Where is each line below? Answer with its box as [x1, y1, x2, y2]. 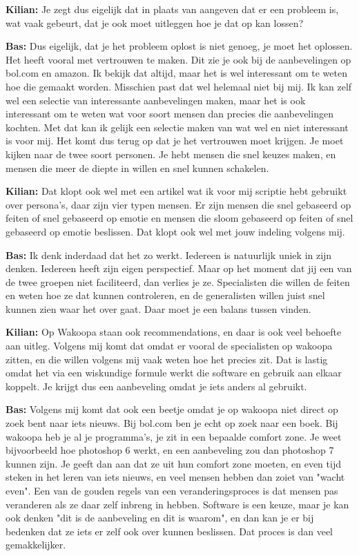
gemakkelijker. [6, 537, 66, 552]
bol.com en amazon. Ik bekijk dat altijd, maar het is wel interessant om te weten [6, 66, 347, 80]
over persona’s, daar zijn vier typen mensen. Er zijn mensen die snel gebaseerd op [6, 197, 351, 211]
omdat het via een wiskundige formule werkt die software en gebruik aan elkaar [6, 365, 342, 380]
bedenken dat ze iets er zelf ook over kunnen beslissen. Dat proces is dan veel [6, 524, 333, 538]
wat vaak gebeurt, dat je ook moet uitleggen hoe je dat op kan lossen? [6, 15, 304, 30]
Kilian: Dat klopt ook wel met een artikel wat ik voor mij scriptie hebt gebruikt [6, 184, 347, 198]
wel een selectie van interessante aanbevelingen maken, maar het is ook [6, 93, 306, 107]
